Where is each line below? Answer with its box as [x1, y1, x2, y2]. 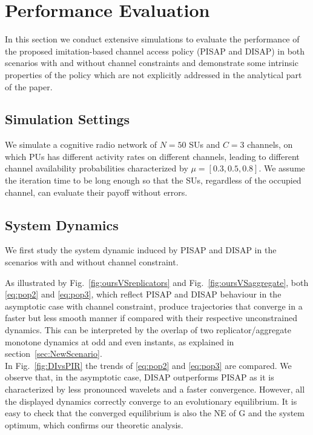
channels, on [247, 138, 293, 151]
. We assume [259, 162, 305, 174]
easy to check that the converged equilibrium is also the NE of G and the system [5, 407, 305, 419]
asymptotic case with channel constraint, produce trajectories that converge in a [5, 299, 303, 312]
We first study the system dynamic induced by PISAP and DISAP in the [5, 244, 277, 256]
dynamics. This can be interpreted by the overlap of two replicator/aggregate [5, 324, 291, 336]
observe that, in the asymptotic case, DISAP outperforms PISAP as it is [5, 371, 274, 384]
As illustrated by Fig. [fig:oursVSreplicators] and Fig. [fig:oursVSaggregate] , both [5, 276, 309, 288]
